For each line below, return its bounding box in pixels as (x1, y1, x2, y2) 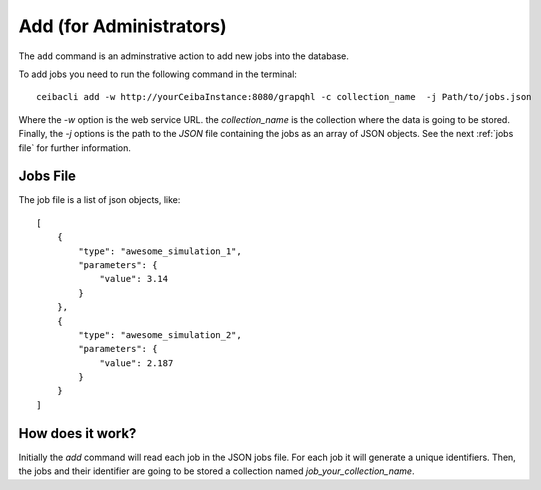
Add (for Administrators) (18, 15, 227, 37)
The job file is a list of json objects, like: (18, 194, 181, 206)
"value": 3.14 (99, 273, 169, 285)
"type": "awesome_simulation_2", (78, 329, 242, 340)
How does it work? (18, 425, 137, 442)
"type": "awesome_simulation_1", (78, 245, 242, 257)
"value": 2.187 (99, 357, 174, 369)
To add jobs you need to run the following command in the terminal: (18, 68, 297, 80)
